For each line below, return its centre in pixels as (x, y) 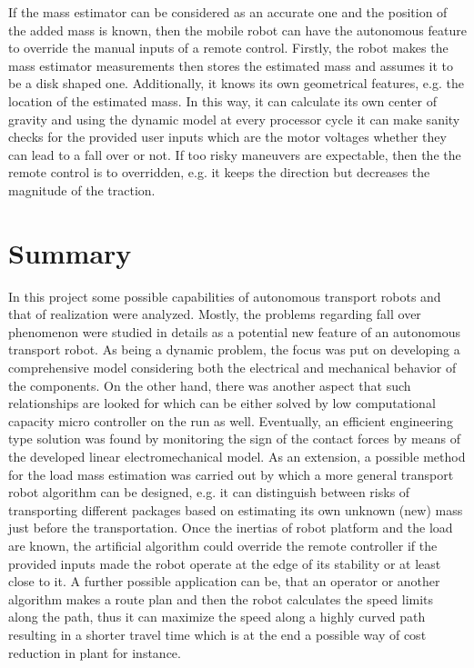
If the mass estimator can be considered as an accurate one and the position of (228, 12)
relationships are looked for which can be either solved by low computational (222, 403)
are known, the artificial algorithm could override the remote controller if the (223, 545)
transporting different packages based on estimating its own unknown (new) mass (236, 509)
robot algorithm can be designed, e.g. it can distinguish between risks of (209, 492)
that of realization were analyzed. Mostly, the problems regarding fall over (215, 314)
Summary (70, 252)
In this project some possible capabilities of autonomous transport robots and (225, 296)
